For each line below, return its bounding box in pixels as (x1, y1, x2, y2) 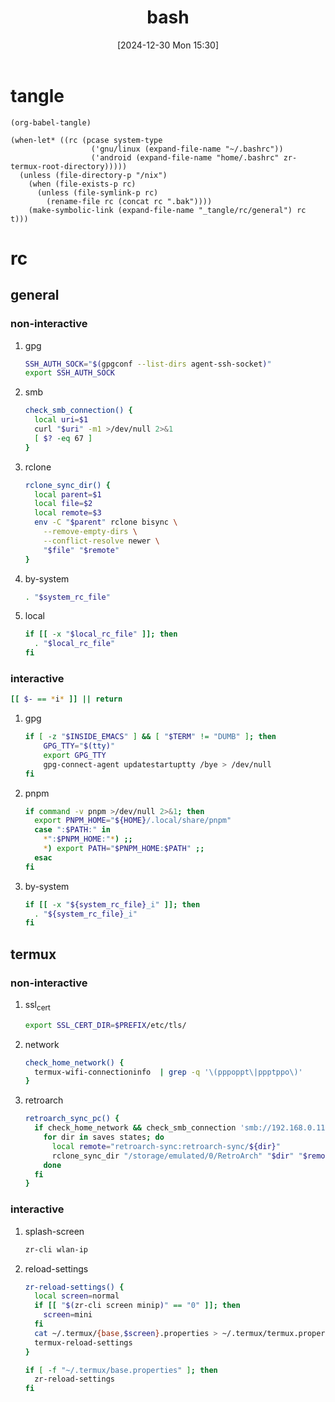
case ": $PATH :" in (34, 825, 111, 835)
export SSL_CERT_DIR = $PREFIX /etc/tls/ (24, 1020, 187, 1030)
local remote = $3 (34, 508, 102, 518)
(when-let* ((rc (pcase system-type (10, 135, 163, 145)
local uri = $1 (34, 415, 89, 425)
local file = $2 (34, 499, 93, 509)
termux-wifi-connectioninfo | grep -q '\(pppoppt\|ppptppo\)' (34, 1067, 303, 1077)
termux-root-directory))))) (10, 161, 128, 171)
